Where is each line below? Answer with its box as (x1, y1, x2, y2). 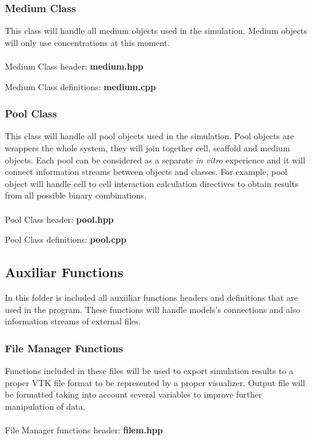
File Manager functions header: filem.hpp (5, 423, 163, 436)
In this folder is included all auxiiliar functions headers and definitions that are (5, 291, 298, 303)
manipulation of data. (5, 399, 85, 412)
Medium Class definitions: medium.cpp (5, 80, 156, 93)
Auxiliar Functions (5, 263, 124, 281)
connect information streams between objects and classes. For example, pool (5, 165, 288, 178)
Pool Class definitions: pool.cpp (5, 233, 127, 246)
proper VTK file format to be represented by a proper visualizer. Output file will (5, 376, 305, 389)
